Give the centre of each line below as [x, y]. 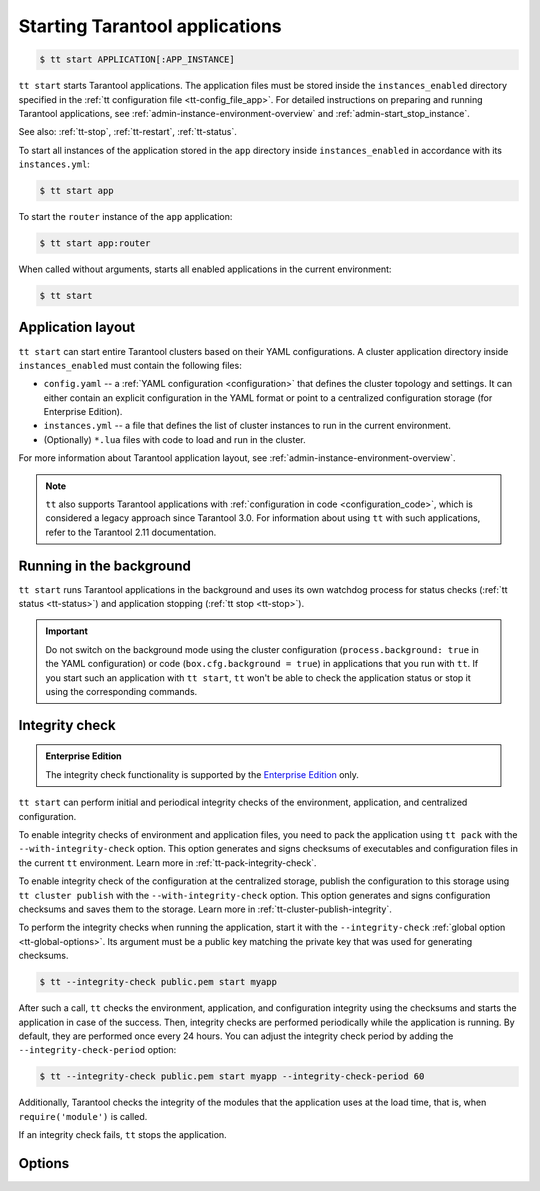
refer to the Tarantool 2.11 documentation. [131, 532]
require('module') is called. [83, 1116]
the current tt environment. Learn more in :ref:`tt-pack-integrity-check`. [167, 862]
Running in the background [105, 565]
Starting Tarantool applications [150, 26]
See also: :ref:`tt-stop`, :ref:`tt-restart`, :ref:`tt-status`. [127, 132]
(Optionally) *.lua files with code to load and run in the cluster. [175, 439]
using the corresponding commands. [121, 692]
